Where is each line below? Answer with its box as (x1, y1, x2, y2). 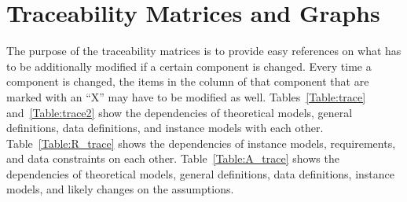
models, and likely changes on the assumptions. (6, 181, 234, 197)
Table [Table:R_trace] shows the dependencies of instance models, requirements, (6, 134, 396, 151)
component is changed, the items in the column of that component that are (6, 73, 369, 90)
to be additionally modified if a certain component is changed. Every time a (6, 57, 372, 74)
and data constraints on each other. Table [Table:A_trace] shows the (6, 150, 339, 167)
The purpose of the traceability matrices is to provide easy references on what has (6, 42, 401, 59)
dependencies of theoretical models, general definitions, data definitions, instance (6, 165, 394, 182)
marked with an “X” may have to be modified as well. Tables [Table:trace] (6, 88, 366, 105)
